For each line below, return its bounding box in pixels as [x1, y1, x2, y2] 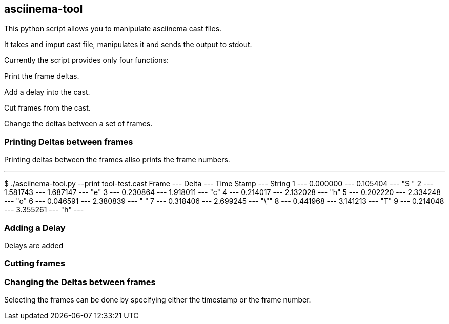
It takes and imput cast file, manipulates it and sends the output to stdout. [4, 40, 252, 49]
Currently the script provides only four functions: [4, 56, 169, 65]
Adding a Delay [4, 222, 66, 233]
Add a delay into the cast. [4, 88, 90, 97]
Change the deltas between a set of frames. [4, 119, 153, 128]
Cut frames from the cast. [4, 103, 91, 113]
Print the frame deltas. [4, 72, 79, 81]
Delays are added [4, 241, 64, 250]
